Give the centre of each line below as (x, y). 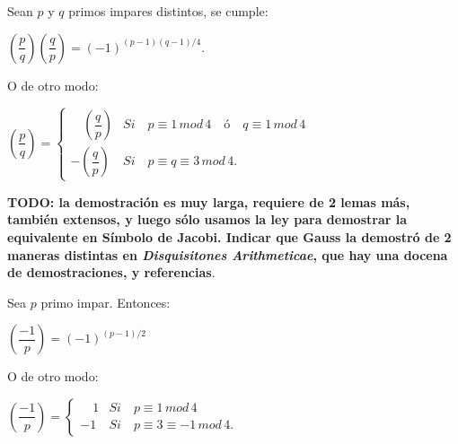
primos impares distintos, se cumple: (168, 11)
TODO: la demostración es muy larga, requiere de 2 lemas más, (209, 201)
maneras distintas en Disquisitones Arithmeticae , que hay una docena (228, 254)
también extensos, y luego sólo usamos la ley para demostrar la (207, 219)
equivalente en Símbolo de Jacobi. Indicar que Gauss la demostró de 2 (229, 236)
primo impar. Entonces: (106, 302)
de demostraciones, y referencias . (111, 272)
